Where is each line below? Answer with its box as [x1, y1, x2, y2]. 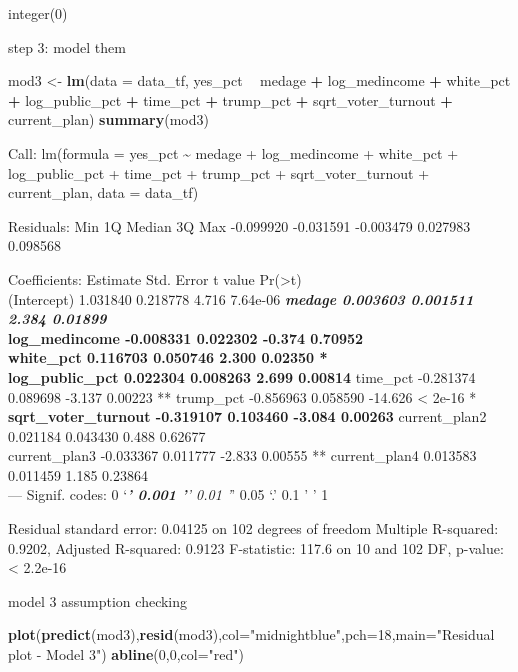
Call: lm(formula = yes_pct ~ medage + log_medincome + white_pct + [8, 142, 459, 163]
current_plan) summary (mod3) [8, 109, 209, 130]
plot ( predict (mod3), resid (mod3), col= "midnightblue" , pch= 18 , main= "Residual [8, 624, 495, 645]
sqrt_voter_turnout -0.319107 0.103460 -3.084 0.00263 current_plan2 [8, 406, 487, 427]
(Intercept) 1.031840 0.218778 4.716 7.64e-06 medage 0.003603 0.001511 [8, 288, 474, 309]
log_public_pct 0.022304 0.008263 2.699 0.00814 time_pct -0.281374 [8, 366, 476, 387]
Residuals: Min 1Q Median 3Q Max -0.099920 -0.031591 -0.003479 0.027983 [8, 215, 471, 236]
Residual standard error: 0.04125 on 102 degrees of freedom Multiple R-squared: [8, 518, 499, 539]
